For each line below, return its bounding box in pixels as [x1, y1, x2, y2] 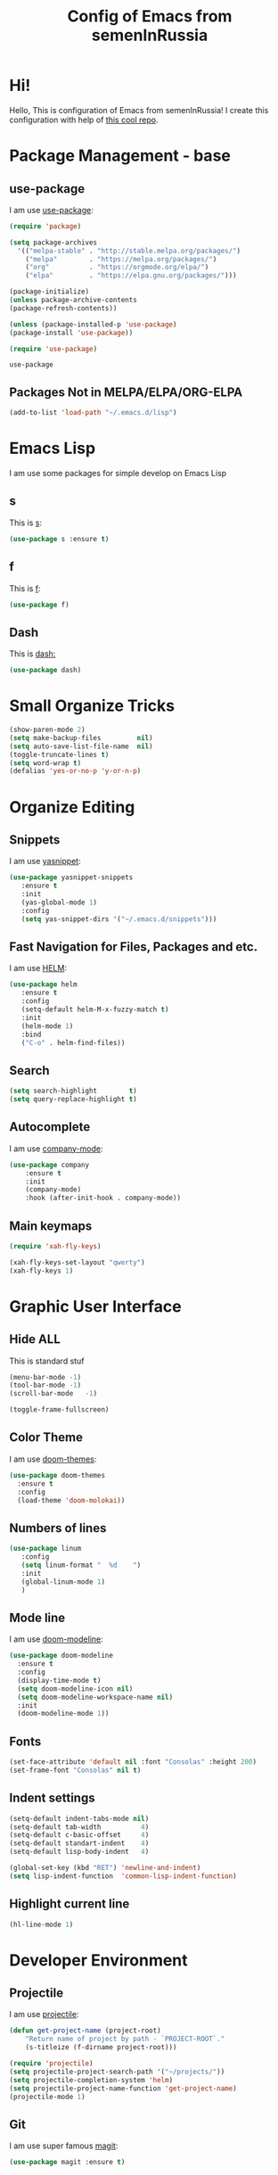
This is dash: [9, 648, 56, 659]
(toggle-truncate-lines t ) [9, 750, 110, 759]
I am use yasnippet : [9, 856, 82, 867]
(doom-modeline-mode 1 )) [17, 1710, 110, 1718]
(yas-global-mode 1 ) [20, 898, 98, 907]
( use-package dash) [9, 666, 82, 675]
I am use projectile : [9, 2009, 79, 2020]
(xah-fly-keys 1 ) [9, 1266, 74, 1275]
